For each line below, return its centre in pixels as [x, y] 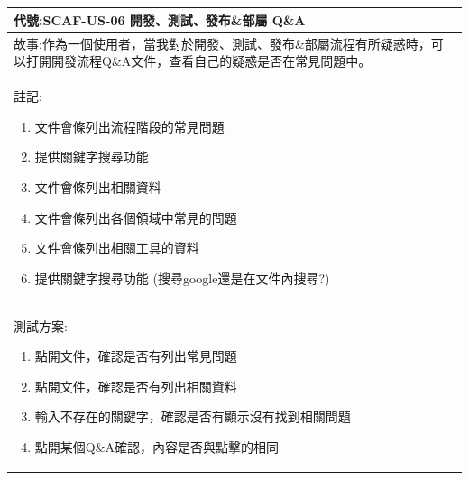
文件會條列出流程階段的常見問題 [129, 126]
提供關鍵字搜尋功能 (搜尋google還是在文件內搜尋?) [182, 277]
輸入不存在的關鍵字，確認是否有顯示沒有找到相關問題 [193, 416]
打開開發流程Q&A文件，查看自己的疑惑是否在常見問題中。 [198, 61]
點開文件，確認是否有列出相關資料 [136, 386]
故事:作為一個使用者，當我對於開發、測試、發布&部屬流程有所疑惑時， [222, 43]
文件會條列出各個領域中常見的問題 [136, 217]
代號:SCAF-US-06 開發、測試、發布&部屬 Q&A [160, 19]
